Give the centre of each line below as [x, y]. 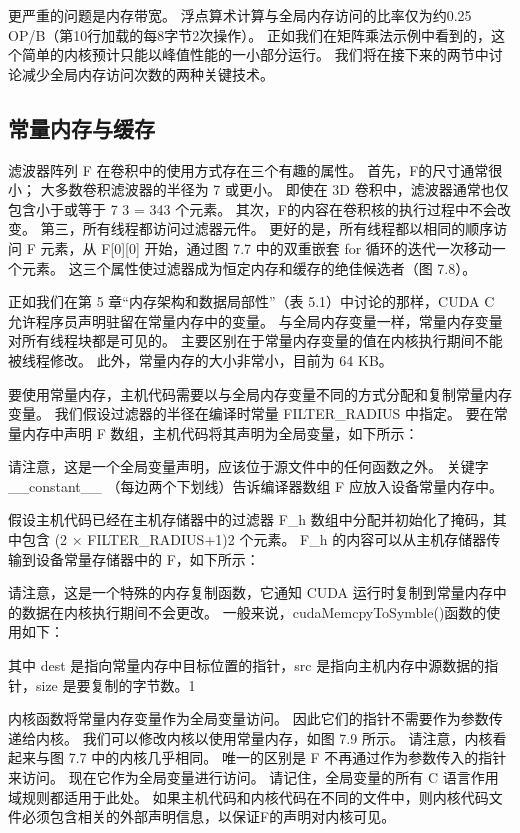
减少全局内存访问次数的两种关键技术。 [147, 73]
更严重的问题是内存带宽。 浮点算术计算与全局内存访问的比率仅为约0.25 [240, 15]
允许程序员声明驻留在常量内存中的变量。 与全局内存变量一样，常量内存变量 [255, 320]
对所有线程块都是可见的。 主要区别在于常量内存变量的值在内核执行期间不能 [255, 340]
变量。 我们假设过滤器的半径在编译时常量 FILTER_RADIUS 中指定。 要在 [251, 413]
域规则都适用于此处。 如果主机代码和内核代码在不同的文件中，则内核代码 [248, 796]
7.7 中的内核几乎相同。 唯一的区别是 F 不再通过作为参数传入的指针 [287, 757]
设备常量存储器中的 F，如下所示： [147, 558]
